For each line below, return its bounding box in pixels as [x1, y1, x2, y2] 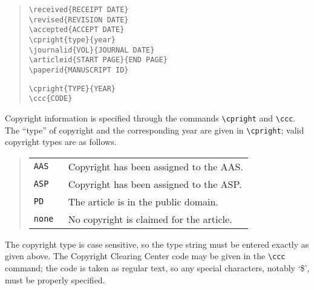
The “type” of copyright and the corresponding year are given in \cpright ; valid [5, 123, 304, 136]
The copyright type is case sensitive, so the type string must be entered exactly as [5, 237, 309, 250]
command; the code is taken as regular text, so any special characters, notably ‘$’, [5, 262, 310, 274]
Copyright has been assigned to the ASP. [68, 176, 242, 191]
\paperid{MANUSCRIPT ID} [28, 65, 129, 74]
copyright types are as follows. [5, 135, 117, 148]
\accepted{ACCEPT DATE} [28, 25, 125, 34]
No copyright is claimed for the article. [68, 211, 232, 226]
